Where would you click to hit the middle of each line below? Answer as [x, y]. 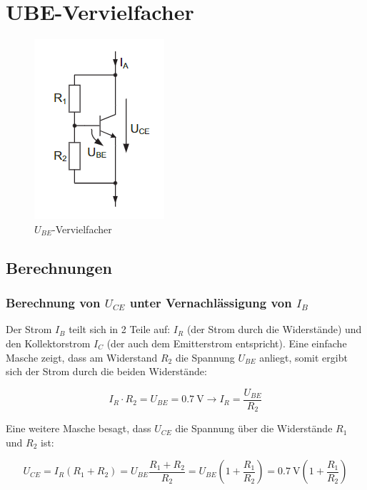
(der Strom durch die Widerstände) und [274, 329]
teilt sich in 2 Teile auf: [120, 329]
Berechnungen [59, 267]
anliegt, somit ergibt [303, 357]
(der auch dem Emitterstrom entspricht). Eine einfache [227, 343]
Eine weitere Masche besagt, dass [79, 428]
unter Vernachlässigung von [211, 303]
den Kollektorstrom [48, 343]
